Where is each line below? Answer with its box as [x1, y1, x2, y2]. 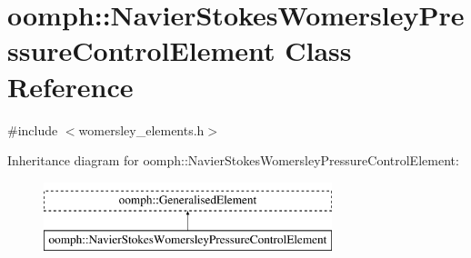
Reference [7, 67, 134, 104]
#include [7, 120, 58, 139]
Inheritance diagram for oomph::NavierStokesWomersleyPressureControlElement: [7, 151, 459, 170]
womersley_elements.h [78, 120, 205, 139]
